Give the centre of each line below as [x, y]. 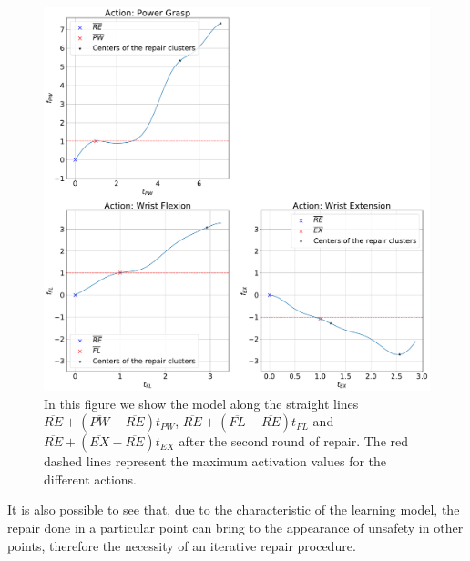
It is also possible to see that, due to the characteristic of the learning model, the [234, 510]
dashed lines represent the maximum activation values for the [215, 461]
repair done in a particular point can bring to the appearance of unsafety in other [235, 528]
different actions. [91, 479]
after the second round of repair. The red [293, 441]
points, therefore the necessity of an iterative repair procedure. [182, 545]
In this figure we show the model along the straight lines [201, 403]
